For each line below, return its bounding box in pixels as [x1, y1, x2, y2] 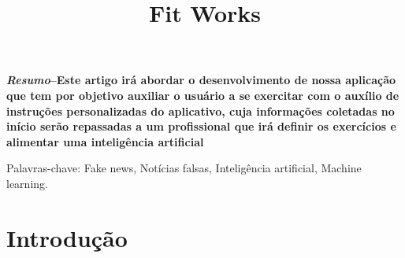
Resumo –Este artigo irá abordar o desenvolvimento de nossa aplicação [6, 72, 396, 88]
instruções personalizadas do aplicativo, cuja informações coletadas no [6, 102, 395, 119]
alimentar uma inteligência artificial [6, 133, 204, 149]
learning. [6, 175, 48, 191]
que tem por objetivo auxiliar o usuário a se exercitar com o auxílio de [6, 87, 399, 103]
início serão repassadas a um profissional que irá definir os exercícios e [6, 118, 396, 135]
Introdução [6, 221, 128, 253]
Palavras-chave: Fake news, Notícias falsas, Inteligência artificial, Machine [6, 160, 362, 176]
